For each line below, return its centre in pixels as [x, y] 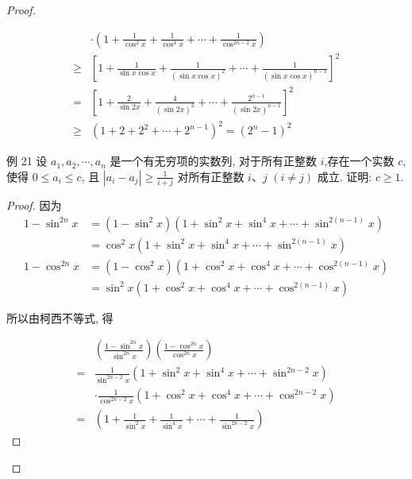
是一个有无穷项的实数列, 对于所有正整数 [214, 161]
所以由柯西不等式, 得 [60, 317]
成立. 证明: [345, 176]
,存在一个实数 [359, 161]
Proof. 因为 [34, 205]
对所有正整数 [211, 176]
